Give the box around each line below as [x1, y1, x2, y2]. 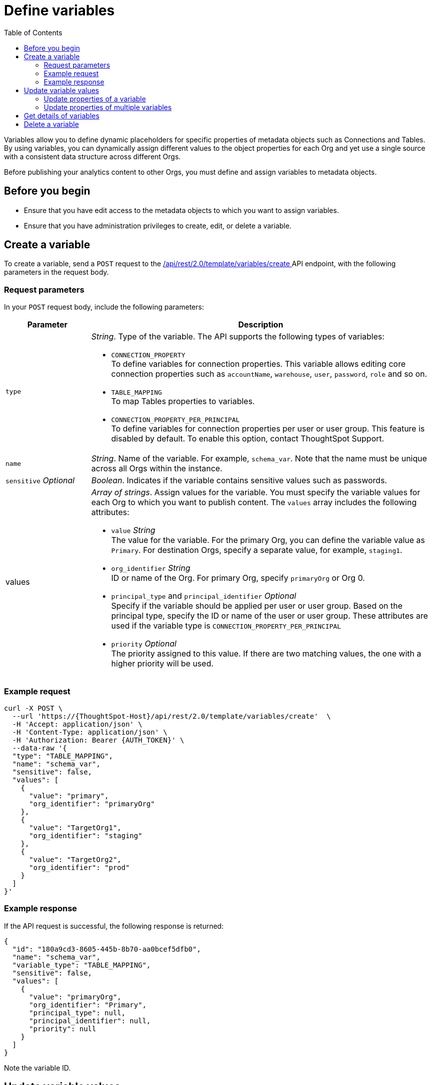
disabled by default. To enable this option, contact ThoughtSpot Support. [111, 434, 384, 444]
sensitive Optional [5, 475, 75, 486]
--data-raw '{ [12, 744, 67, 752]
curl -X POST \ [4, 704, 63, 712]
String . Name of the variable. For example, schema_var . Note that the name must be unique [91, 453, 427, 464]
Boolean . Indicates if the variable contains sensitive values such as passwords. [91, 475, 387, 486]
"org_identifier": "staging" [29, 831, 143, 840]
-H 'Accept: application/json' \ [12, 720, 143, 728]
